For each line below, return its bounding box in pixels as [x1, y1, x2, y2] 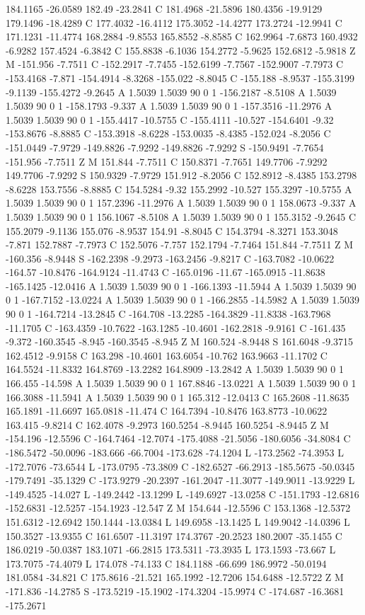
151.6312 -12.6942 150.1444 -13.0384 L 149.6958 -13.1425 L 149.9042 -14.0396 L [6, 514, 350, 529]
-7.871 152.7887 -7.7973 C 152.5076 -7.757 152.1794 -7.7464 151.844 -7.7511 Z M [6, 237, 354, 252]
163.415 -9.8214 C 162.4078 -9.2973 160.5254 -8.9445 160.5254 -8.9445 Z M [6, 417, 329, 432]
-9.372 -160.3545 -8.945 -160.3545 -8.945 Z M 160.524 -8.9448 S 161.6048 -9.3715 [6, 334, 354, 349]
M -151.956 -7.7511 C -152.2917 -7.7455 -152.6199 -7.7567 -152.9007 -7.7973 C [6, 57, 344, 71]
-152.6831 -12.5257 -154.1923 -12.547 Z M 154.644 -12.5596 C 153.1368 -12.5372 [6, 500, 351, 515]
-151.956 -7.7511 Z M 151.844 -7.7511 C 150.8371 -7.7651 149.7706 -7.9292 [6, 154, 328, 168]
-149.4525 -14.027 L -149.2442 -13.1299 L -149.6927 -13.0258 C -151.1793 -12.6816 [6, 486, 359, 501]
